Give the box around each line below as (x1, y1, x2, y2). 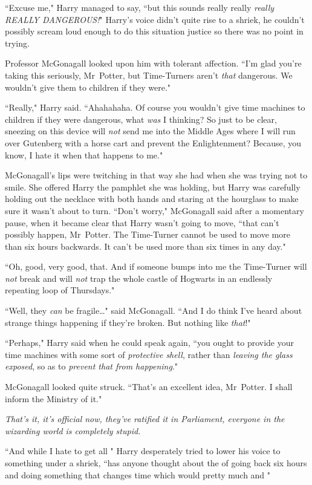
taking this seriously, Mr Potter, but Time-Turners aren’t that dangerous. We (5, 68, 293, 81)
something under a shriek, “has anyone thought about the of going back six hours (5, 457, 307, 469)
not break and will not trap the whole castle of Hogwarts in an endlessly (5, 272, 273, 284)
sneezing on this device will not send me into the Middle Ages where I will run (5, 125, 296, 137)
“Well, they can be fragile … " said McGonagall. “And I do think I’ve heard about (5, 304, 302, 317)
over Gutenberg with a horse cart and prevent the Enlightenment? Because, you (5, 136, 302, 149)
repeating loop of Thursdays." (5, 284, 115, 296)
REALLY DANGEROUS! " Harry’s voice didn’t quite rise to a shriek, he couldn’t (5, 13, 305, 25)
